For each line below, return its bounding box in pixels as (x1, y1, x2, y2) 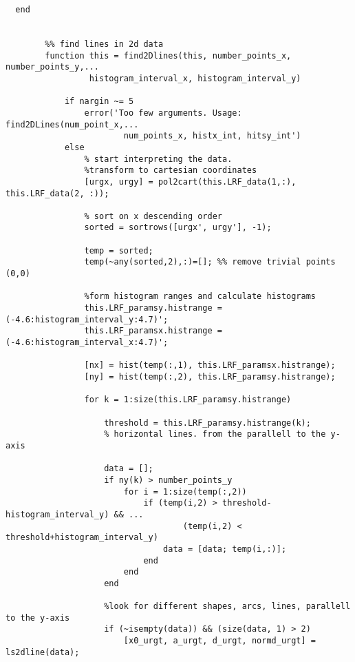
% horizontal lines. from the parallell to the (104, 429, 326, 439)
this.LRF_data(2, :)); (6, 188, 109, 198)
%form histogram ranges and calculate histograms (84, 291, 316, 302)
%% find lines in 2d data (45, 39, 164, 49)
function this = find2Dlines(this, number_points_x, (45, 50, 292, 61)
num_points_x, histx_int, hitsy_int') (123, 131, 301, 141)
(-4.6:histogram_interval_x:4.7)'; (6, 338, 169, 348)
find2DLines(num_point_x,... (6, 119, 139, 130)
